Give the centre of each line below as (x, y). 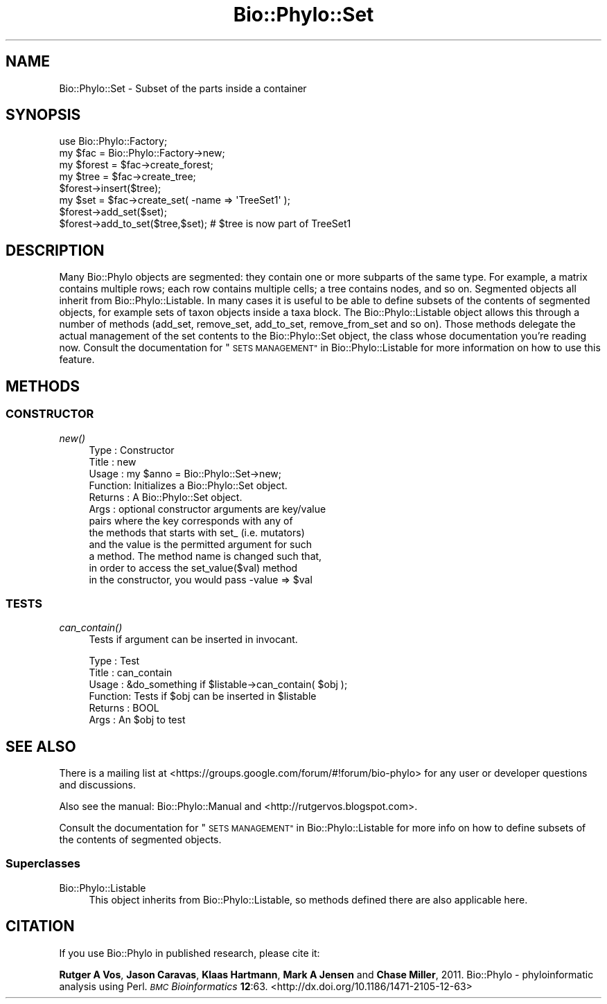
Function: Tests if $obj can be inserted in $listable (203, 696)
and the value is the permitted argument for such (200, 544)
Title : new (113, 461)
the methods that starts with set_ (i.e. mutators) (197, 532)
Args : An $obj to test (137, 720)
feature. (77, 360)
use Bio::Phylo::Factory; (113, 141)
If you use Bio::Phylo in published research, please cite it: (190, 953)
